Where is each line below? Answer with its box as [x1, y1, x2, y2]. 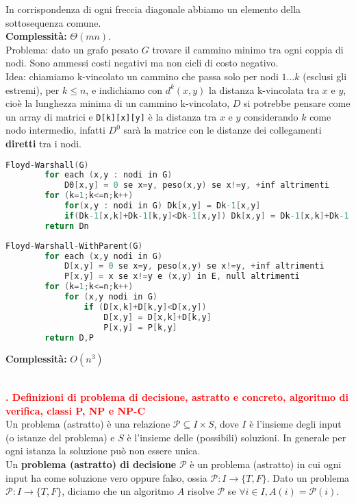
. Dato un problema [266, 470, 350, 484]
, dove [214, 417, 239, 431]
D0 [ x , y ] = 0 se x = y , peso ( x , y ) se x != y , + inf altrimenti [64, 180, 329, 191]
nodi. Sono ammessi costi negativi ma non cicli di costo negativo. [5, 56, 279, 70]
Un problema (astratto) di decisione [5, 457, 177, 471]
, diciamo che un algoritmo [62, 484, 175, 498]
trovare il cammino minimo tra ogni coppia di [152, 42, 344, 56]
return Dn [44, 221, 89, 231]
